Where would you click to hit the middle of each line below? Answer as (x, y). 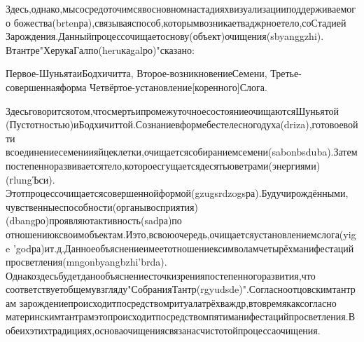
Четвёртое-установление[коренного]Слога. (178, 87)
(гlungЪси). (30, 179)
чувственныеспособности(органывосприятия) (102, 206)
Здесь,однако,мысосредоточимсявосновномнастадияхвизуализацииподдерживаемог (181, 8)
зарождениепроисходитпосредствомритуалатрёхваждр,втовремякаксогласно (178, 302)
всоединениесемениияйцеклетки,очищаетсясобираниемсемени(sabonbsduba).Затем (182, 152)
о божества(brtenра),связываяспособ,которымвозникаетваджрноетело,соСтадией (176, 22)
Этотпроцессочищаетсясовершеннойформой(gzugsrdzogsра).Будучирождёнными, (177, 193)
